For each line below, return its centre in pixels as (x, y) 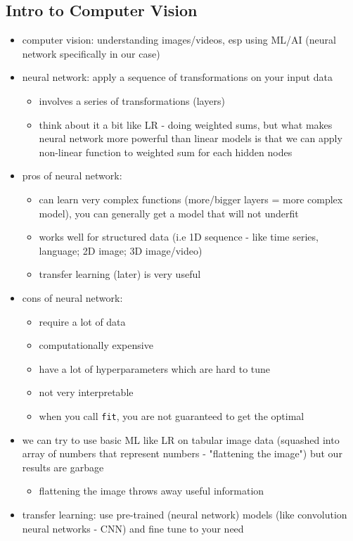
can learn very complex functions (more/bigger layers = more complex (191, 199)
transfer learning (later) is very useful (120, 274)
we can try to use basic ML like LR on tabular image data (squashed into (181, 439)
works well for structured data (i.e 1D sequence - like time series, (179, 237)
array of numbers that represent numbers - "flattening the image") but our (182, 453)
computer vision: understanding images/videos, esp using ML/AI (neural (179, 40)
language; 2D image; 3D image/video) (121, 250)
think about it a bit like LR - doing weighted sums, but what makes (186, 124)
